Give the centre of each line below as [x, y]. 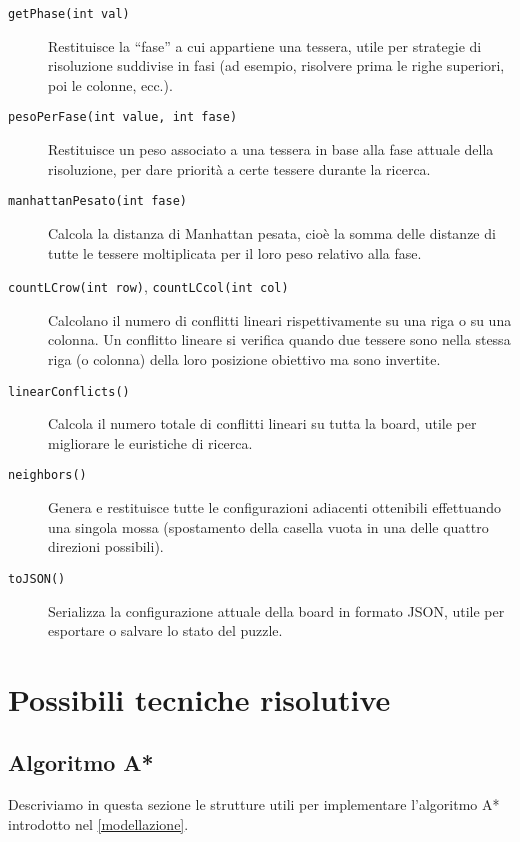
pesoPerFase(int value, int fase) [123, 117]
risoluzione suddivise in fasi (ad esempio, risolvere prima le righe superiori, [276, 65]
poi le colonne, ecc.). [110, 84]
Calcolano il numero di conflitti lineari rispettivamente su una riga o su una [280, 319]
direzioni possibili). [106, 546]
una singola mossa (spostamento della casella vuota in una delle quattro [268, 526]
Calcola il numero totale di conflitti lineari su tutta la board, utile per [262, 423]
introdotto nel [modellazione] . [98, 823]
